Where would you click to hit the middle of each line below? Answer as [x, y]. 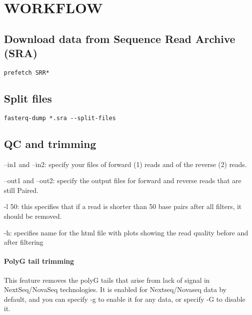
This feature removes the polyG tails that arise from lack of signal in [107, 280]
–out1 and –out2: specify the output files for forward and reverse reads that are [123, 180]
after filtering [24, 242]
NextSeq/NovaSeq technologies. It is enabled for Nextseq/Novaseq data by [115, 289]
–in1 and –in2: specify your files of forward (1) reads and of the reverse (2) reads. [126, 164]
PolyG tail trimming [39, 261]
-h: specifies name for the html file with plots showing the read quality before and [126, 232]
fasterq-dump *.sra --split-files [60, 118]
